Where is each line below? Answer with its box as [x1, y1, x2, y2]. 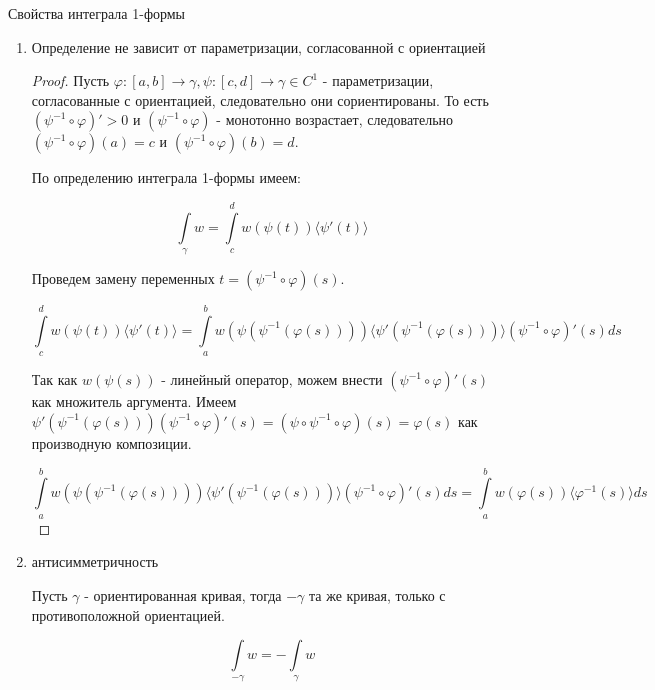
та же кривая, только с [309, 584, 446, 605]
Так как [31, 369, 78, 390]
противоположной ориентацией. [31, 604, 225, 625]
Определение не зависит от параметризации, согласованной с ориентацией [31, 36, 486, 57]
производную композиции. [31, 432, 192, 453]
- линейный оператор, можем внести [161, 369, 383, 390]
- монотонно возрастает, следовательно [216, 109, 454, 130]
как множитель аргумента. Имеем [31, 391, 237, 412]
